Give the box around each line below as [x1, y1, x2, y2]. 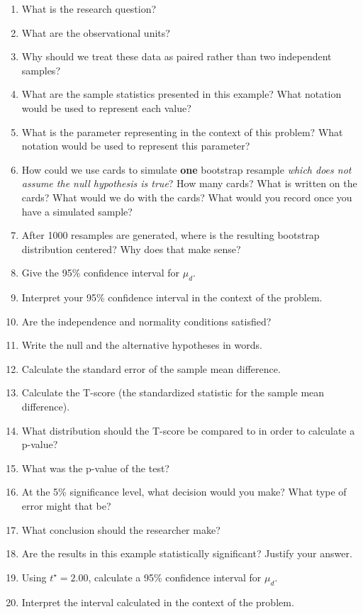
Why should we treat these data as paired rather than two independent [21, 49, 332, 64]
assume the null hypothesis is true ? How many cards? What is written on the [21, 176, 357, 191]
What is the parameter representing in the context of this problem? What [21, 124, 343, 139]
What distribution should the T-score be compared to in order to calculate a [21, 423, 355, 437]
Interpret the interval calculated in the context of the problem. [21, 594, 294, 609]
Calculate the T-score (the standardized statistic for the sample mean [21, 385, 325, 400]
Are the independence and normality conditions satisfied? [21, 313, 272, 328]
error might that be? [21, 498, 111, 513]
